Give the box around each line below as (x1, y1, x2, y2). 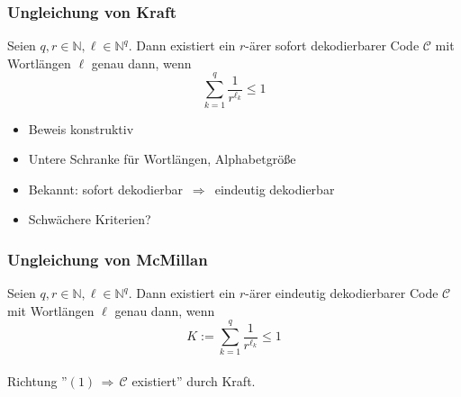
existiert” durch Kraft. (131, 372, 256, 391)
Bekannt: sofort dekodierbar (28, 179, 183, 198)
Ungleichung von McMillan (7, 248, 208, 270)
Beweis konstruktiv (28, 119, 134, 138)
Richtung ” (7, 372, 68, 391)
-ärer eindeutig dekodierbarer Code (245, 284, 438, 302)
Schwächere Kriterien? (28, 210, 151, 229)
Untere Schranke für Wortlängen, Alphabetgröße (28, 149, 296, 168)
